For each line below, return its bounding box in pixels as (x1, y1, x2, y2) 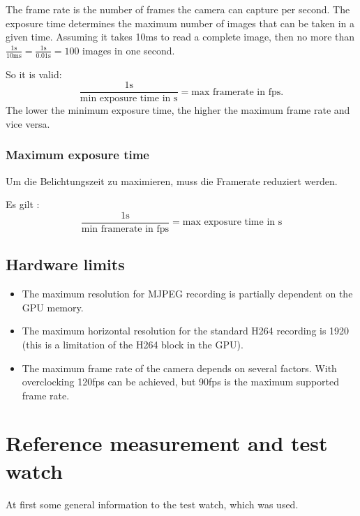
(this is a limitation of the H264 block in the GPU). (22, 337, 243, 351)
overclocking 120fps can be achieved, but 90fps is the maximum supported (22, 374, 340, 389)
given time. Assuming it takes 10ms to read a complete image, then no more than (6, 29, 355, 44)
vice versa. (6, 116, 50, 131)
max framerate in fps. (191, 87, 284, 97)
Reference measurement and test (6, 429, 328, 457)
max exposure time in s (182, 217, 283, 228)
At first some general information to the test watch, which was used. (6, 496, 299, 511)
